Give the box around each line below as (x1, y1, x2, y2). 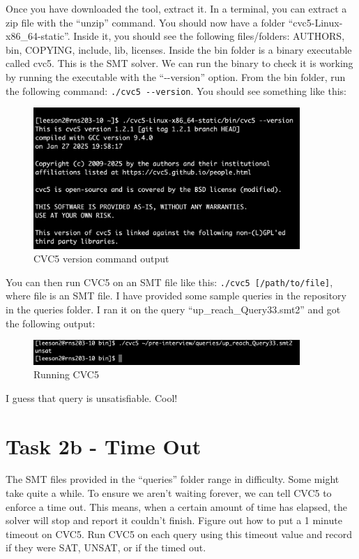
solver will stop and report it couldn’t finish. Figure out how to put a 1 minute (6, 513, 342, 528)
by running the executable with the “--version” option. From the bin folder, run (6, 69, 346, 84)
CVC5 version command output (33, 251, 169, 266)
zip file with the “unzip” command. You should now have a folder (6, 15, 286, 29)
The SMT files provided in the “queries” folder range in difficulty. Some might (6, 472, 339, 486)
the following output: (6, 315, 96, 330)
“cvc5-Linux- (288, 15, 343, 29)
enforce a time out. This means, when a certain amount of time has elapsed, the (6, 499, 347, 514)
